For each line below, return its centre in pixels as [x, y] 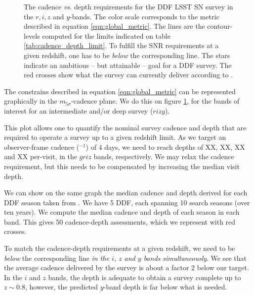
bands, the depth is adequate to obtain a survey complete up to [145, 277]
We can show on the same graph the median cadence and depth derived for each [126, 193]
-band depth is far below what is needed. [165, 287]
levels [32, 35]
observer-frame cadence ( [42, 147]
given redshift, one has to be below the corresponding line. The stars [127, 55]
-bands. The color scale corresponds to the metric [145, 16]
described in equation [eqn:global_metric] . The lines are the [114, 26]
